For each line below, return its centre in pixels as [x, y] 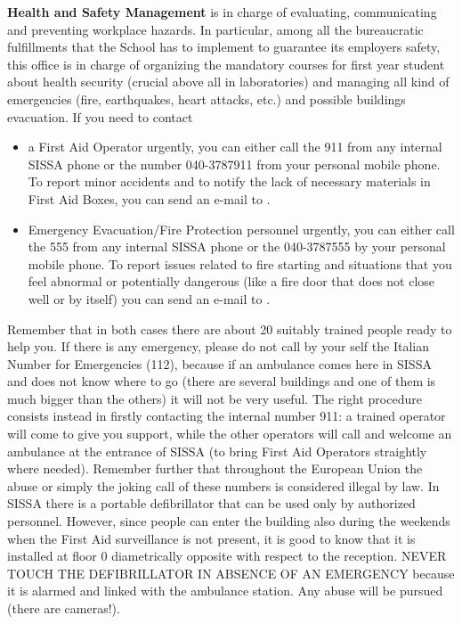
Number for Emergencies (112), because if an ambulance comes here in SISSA [219, 363]
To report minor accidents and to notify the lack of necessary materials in [229, 181]
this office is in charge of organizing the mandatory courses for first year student [226, 64]
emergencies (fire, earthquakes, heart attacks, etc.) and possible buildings [207, 99]
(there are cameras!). [64, 608]
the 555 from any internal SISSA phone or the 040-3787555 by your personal [237, 246]
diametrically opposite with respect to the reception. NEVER [279, 556]
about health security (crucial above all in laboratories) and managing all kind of [228, 82]
